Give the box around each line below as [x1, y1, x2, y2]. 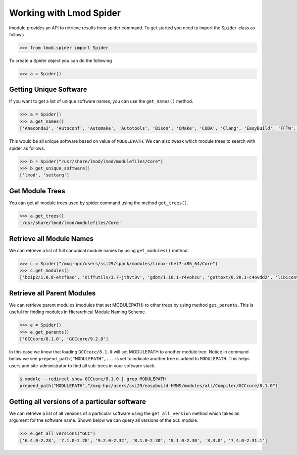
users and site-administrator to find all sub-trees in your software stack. [9, 362, 156, 369]
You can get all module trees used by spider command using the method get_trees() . [9, 200, 189, 206]
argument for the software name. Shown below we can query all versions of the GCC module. [9, 417, 198, 423]
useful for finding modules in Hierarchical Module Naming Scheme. [9, 309, 146, 315]
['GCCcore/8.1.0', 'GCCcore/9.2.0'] [19, 336, 109, 342]
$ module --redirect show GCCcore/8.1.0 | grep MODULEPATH [19, 376, 166, 382]
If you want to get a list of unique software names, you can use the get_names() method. [9, 98, 193, 104]
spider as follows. [9, 145, 46, 151]
